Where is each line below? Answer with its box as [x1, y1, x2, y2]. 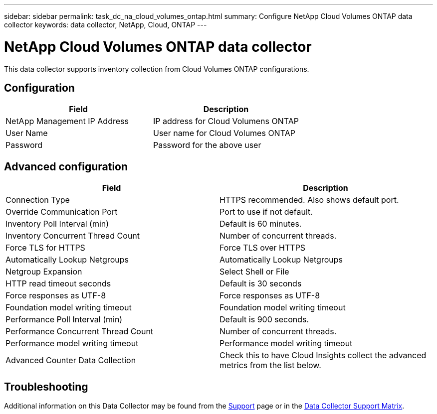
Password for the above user [153, 140, 261, 150]
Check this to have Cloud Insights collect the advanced [219, 350, 427, 361]
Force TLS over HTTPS [219, 243, 306, 253]
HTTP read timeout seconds [5, 278, 111, 289]
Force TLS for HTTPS [5, 243, 85, 253]
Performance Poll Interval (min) [5, 314, 123, 325]
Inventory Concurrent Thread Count [5, 231, 140, 241]
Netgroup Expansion [5, 267, 82, 277]
